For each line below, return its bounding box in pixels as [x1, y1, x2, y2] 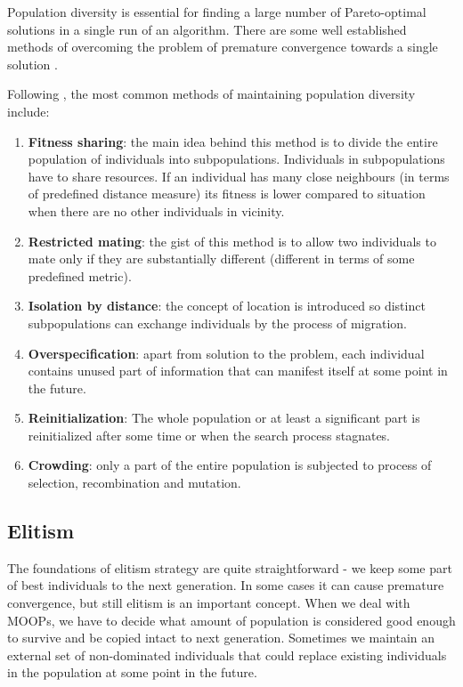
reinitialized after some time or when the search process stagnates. [28, 425, 391, 444]
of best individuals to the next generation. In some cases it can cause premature [7, 576, 444, 594]
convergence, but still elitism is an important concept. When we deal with [7, 594, 410, 612]
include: [7, 101, 50, 120]
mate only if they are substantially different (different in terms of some [28, 249, 415, 268]
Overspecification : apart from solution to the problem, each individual [28, 343, 425, 362]
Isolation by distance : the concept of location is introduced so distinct [28, 296, 426, 315]
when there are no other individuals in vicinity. [28, 201, 285, 220]
